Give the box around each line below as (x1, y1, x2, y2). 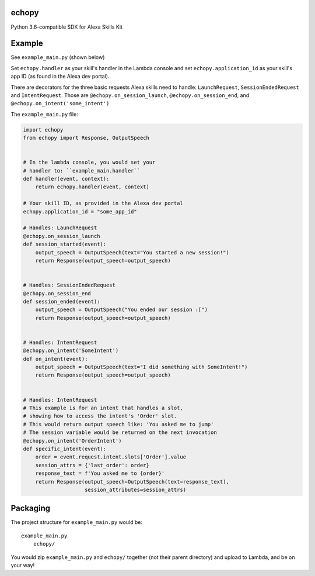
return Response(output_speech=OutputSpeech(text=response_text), (35, 478, 230, 485)
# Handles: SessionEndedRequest (23, 282, 116, 289)
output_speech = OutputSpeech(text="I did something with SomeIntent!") (35, 364, 248, 371)
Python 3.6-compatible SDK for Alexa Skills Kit (10, 23, 123, 30)
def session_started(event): (23, 241, 107, 248)
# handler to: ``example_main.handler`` (23, 167, 140, 174)
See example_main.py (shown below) (10, 54, 105, 61)
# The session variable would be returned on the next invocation (23, 429, 217, 436)
